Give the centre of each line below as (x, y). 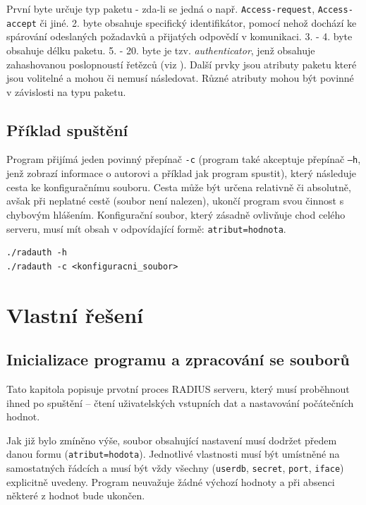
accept (22, 24)
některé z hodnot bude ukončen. (76, 495)
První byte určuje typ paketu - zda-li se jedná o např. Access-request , (161, 8)
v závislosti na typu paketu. (66, 91)
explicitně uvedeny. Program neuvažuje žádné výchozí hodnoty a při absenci (171, 481)
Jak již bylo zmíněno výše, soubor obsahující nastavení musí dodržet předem (172, 440)
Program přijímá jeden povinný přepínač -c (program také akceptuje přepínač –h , (184, 159)
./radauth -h (37, 253)
